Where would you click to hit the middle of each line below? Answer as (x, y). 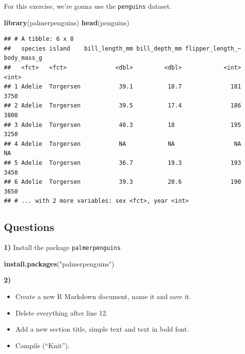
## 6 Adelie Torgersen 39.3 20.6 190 (122, 182)
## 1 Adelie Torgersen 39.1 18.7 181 (122, 87)
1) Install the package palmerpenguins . (63, 247)
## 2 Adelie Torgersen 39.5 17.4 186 (122, 106)
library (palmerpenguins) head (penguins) (67, 22)
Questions (29, 227)
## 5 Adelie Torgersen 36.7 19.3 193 (122, 163)
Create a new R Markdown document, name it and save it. (103, 296)
